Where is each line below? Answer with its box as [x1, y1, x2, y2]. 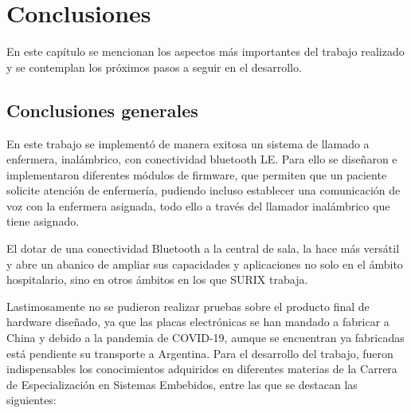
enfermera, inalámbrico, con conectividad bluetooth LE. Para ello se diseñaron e [6, 151, 397, 167]
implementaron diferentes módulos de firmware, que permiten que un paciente [6, 166, 387, 183]
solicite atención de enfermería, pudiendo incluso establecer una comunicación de [6, 182, 401, 199]
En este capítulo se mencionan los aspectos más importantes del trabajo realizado [6, 43, 405, 60]
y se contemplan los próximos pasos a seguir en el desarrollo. [6, 58, 302, 75]
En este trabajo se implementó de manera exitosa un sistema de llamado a [6, 135, 370, 151]
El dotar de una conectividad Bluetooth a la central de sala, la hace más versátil [6, 240, 400, 257]
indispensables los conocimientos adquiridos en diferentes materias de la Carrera [6, 360, 397, 377]
